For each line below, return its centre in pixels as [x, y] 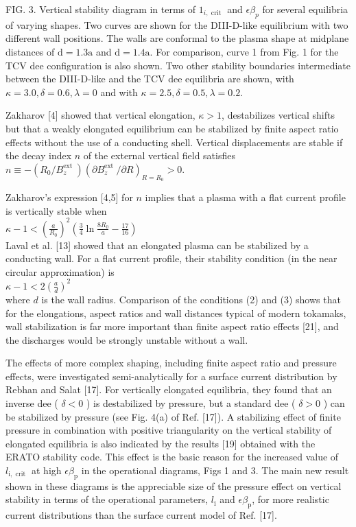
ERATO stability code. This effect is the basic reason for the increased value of [172, 457]
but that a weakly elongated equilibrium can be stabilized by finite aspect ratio [172, 128]
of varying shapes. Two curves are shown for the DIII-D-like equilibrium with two [177, 24]
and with [119, 92]
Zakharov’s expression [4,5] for [69, 197]
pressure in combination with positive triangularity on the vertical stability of [169, 430]
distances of [30, 51]
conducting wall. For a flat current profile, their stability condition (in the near [171, 258]
